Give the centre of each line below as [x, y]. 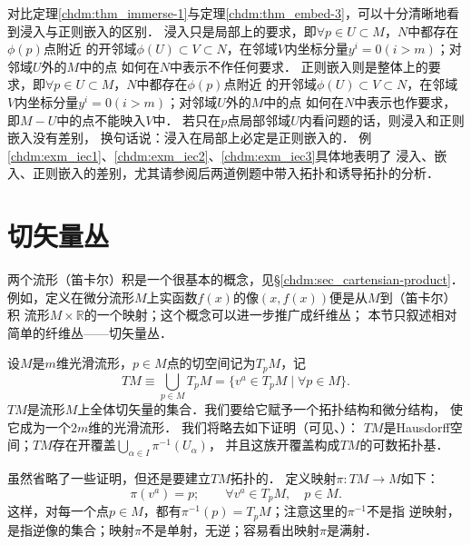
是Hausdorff [417, 426]
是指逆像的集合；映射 [71, 529]
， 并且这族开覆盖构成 [274, 445]
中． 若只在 [187, 119]
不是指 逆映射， [413, 511]
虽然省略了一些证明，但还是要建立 [109, 478]
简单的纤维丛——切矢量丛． [90, 332]
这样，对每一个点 [58, 511]
